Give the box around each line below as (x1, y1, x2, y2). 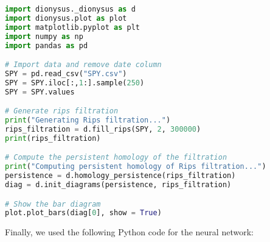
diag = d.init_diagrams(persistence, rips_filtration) (5, 180, 232, 189)
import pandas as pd (5, 41, 88, 50)
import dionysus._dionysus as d (5, 5, 136, 13)
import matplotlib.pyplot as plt (5, 23, 140, 32)
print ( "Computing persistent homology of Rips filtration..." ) (5, 162, 266, 171)
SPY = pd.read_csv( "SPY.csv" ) (5, 69, 127, 78)
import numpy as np (5, 32, 83, 41)
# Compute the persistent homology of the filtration (5, 153, 227, 162)
